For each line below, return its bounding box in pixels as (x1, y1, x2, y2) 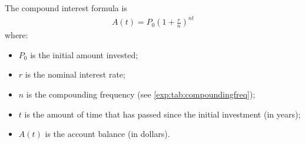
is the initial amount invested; (30, 48, 138, 61)
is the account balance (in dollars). (45, 128, 170, 140)
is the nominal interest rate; (25, 68, 125, 81)
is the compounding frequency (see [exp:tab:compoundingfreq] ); (26, 88, 256, 100)
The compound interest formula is (5, 2, 127, 14)
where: (5, 29, 28, 41)
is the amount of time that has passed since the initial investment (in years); (24, 108, 301, 120)
